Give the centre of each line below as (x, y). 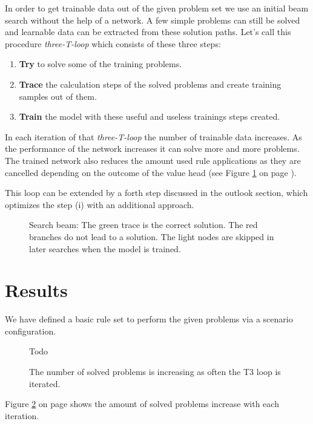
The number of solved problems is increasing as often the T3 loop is (155, 371)
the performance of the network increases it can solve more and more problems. (152, 148)
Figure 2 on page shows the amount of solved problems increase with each (142, 404)
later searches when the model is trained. (105, 248)
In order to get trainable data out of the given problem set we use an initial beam (157, 8)
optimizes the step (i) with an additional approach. (100, 204)
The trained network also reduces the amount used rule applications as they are (153, 160)
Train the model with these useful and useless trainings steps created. (150, 116)
